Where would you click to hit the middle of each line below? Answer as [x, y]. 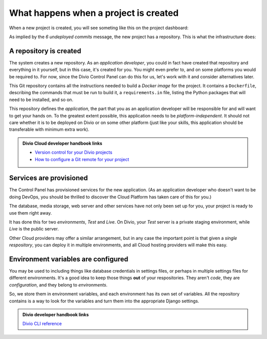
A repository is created [45, 51]
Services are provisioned [48, 178]
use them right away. [30, 213]
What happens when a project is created [94, 13]
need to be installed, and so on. [41, 100]
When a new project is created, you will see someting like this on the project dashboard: [99, 28]
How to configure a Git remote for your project [82, 159]
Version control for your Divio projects [74, 152]
